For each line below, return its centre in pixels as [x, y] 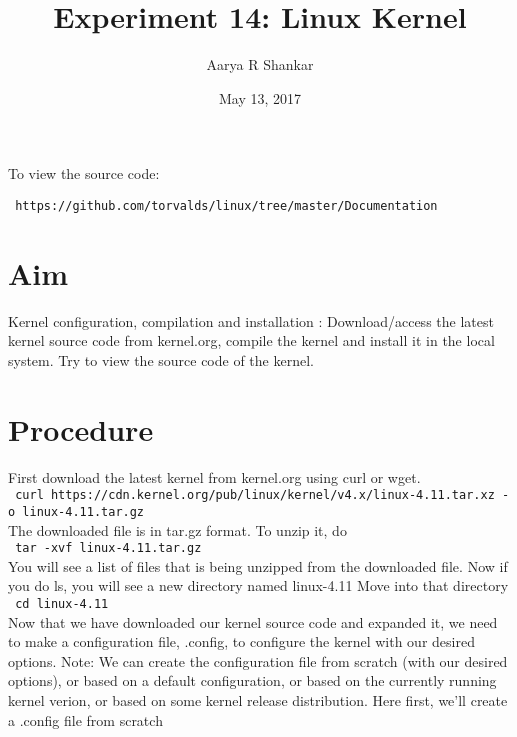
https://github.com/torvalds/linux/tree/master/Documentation [226, 205]
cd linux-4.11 [62, 603]
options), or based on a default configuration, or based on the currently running [252, 680]
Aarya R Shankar [260, 64]
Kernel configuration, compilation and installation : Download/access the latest [251, 320]
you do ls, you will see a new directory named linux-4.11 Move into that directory [258, 585]
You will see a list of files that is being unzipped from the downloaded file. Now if [258, 565]
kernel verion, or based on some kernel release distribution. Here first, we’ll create [258, 699]
